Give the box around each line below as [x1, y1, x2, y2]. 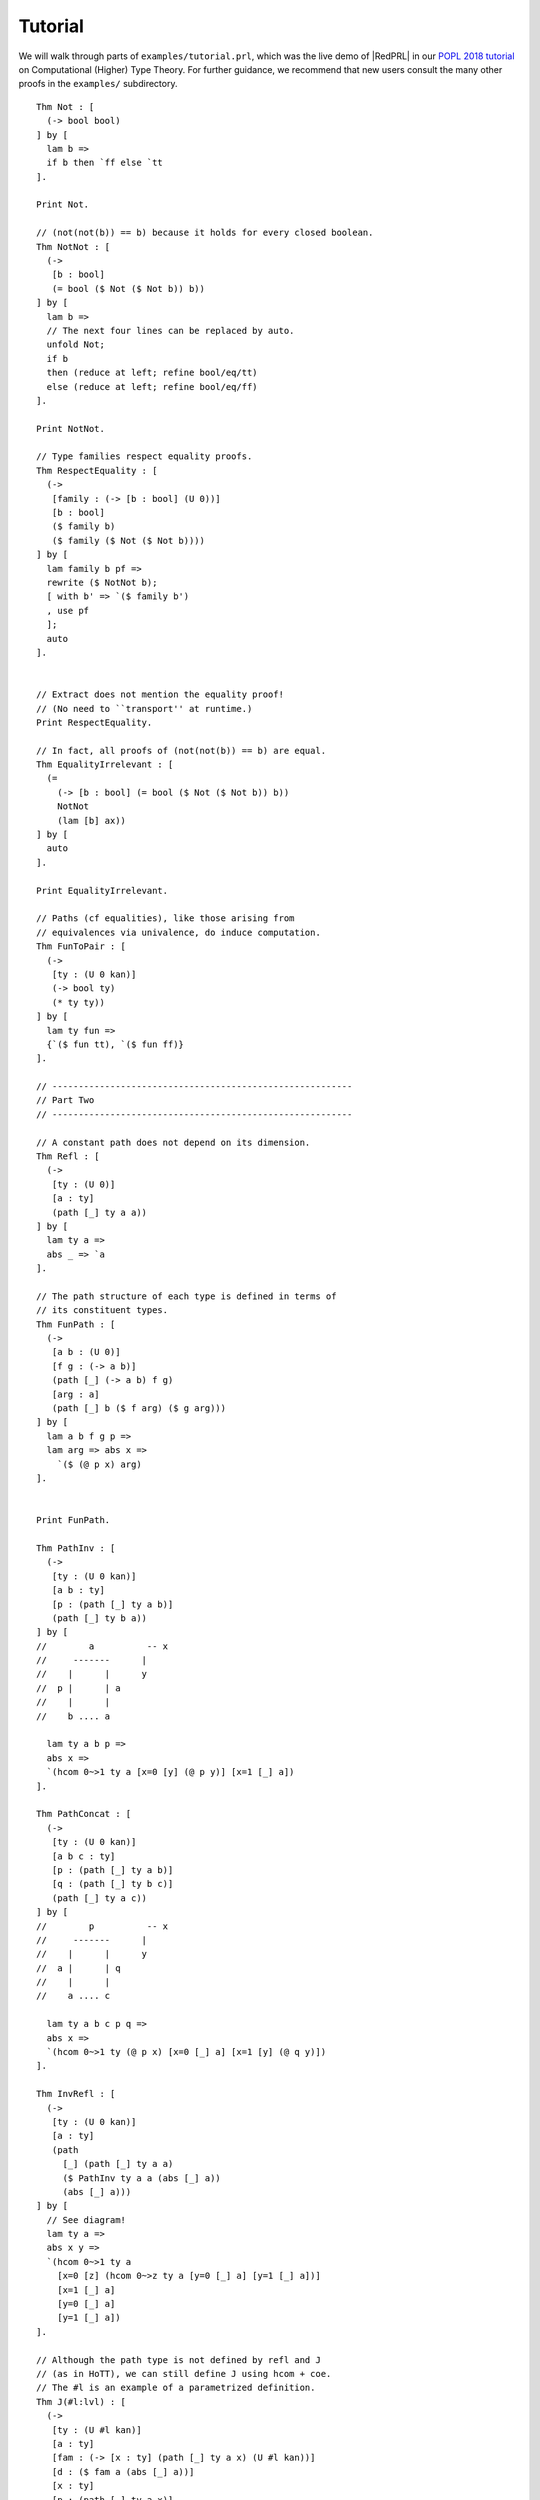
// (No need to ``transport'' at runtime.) [36, 703, 253, 714]
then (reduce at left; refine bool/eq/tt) [46, 367, 259, 379]
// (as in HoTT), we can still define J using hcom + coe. [36, 2368, 332, 2379]
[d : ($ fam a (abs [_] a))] [51, 2466, 195, 2477]
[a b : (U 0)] [51, 1346, 121, 1358]
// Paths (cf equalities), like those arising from [36, 913, 295, 924]
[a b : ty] [51, 1585, 105, 1596]
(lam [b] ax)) [56, 815, 127, 826]
